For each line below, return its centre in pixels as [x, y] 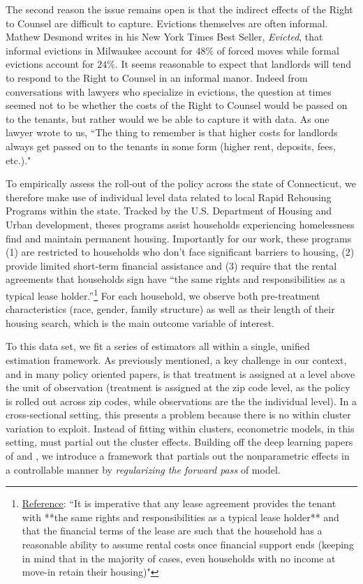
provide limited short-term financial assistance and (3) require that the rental [171, 265]
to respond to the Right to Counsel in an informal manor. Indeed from [157, 77]
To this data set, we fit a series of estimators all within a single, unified [158, 346]
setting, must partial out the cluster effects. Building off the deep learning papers [179, 442]
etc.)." [18, 160]
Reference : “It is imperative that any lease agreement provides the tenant [179, 503]
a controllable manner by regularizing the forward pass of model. [143, 469]
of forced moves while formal [278, 50]
